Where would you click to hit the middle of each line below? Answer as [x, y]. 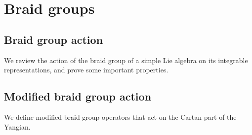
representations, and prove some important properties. [86, 70]
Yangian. [17, 126]
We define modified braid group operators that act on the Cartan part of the [120, 117]
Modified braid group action [78, 96]
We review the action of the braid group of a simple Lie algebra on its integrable [126, 60]
